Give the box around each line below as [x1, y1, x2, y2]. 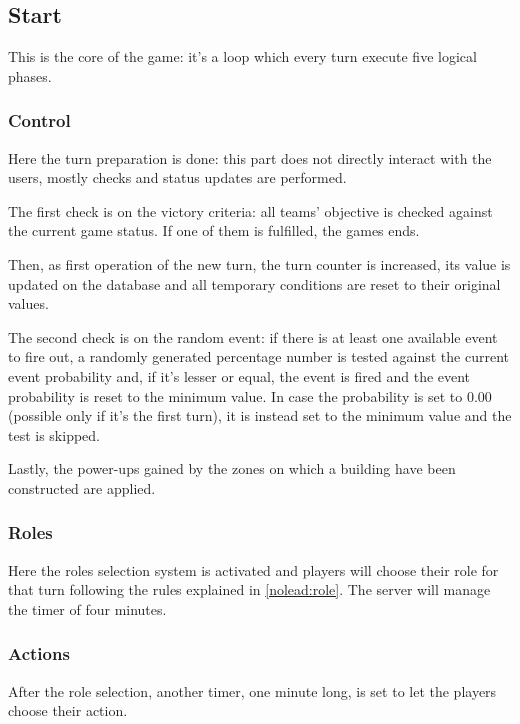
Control [8, 108, 71, 133]
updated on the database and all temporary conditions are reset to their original [8, 273, 501, 294]
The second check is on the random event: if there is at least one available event [8, 326, 498, 347]
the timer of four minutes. [8, 598, 167, 619]
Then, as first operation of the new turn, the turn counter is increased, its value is [8, 253, 511, 274]
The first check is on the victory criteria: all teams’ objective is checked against [8, 200, 493, 221]
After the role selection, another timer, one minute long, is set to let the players [8, 680, 497, 701]
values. [8, 293, 49, 314]
